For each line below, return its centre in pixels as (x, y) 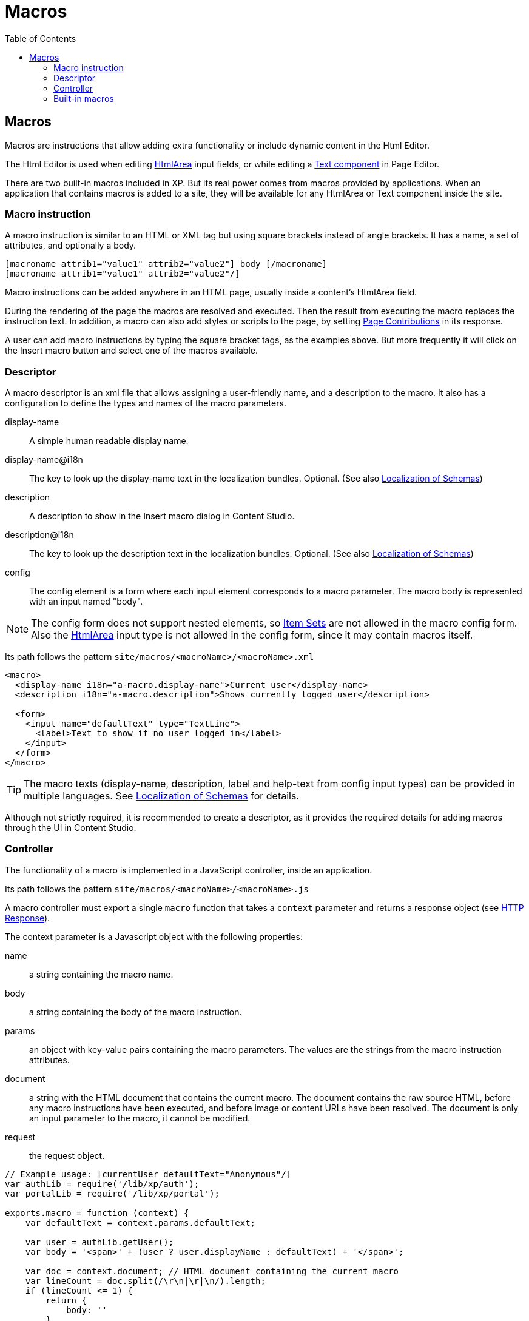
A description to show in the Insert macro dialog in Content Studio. (162, 516)
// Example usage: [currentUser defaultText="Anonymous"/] (148, 1174)
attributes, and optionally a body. (71, 246)
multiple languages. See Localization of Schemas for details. (161, 796)
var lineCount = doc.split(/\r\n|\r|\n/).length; (145, 1281)
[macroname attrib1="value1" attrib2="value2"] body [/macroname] (166, 264)
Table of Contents (41, 38)
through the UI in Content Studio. (71, 828)
